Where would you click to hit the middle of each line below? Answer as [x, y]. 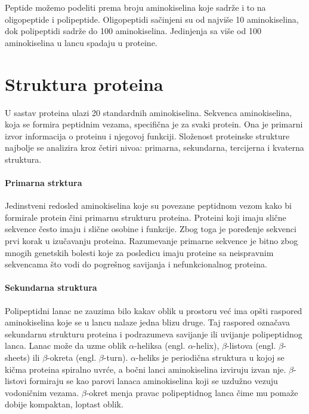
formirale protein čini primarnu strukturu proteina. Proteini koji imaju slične [146, 217]
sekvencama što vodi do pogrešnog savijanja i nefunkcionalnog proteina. [136, 264]
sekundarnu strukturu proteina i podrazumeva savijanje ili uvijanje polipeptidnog [154, 334]
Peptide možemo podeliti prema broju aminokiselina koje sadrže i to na [135, 7]
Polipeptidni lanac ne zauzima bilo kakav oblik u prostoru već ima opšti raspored [154, 310]
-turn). [116, 357]
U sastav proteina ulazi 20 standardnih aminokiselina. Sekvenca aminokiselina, [149, 112]
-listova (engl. [251, 345]
